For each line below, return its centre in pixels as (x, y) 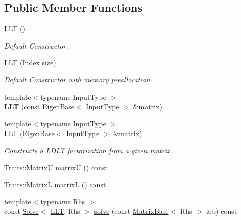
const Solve (21, 211)
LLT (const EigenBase (39, 106)
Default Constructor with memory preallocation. (78, 79)
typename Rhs (63, 201)
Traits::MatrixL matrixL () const (55, 184)
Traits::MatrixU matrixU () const (56, 167)
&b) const (222, 211)
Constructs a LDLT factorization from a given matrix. (88, 150)
